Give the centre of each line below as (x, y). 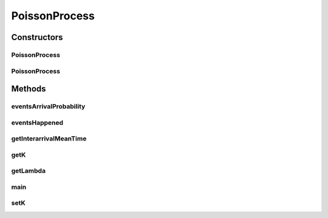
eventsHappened (37, 122)
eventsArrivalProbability (48, 107)
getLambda (28, 171)
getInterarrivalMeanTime (49, 139)
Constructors (37, 37)
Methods (29, 89)
